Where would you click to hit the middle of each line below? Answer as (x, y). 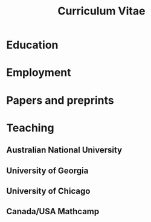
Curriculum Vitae (101, 11)
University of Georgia (47, 170)
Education (32, 45)
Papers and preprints (60, 100)
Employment (39, 73)
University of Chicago (48, 191)
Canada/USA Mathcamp (53, 211)
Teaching (30, 128)
